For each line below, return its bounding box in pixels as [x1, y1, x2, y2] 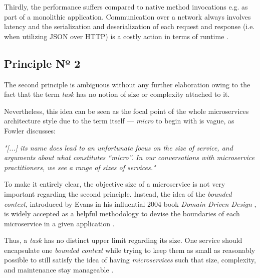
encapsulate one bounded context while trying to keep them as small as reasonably [4, 244, 255, 255]
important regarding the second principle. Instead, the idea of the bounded [4, 188, 232, 199]
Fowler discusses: [4, 125, 56, 135]
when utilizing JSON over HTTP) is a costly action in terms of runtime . [4, 31, 228, 41]
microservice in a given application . [4, 218, 115, 228]
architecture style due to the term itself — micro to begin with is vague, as [4, 115, 234, 126]
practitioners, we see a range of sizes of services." [4, 162, 156, 172]
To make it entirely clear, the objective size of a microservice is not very [4, 179, 225, 189]
